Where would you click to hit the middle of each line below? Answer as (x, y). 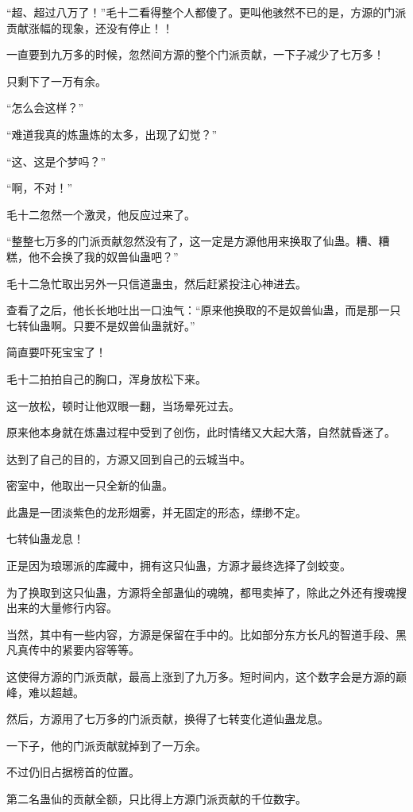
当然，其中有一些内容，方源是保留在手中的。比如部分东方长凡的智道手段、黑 (206, 634)
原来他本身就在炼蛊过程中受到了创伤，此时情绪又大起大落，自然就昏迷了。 (201, 432)
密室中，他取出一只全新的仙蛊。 (90, 485)
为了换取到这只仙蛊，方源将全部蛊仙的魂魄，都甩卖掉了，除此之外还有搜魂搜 (206, 592)
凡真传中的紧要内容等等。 (73, 650)
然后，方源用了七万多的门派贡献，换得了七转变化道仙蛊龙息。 (168, 719)
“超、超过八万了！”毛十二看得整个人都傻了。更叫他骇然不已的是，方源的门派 (206, 12)
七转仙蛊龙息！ (45, 539)
